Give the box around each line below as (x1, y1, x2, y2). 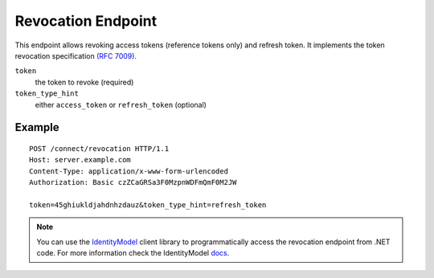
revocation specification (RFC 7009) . (14, 51, 137, 60)
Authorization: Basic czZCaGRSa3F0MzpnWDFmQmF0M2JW (29, 178, 237, 187)
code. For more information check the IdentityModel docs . (36, 248, 230, 258)
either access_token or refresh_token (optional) (35, 100, 207, 109)
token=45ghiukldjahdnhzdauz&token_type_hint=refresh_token (29, 200, 267, 209)
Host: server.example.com (29, 155, 132, 165)
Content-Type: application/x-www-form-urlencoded (29, 166, 229, 176)
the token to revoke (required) (35, 77, 134, 87)
